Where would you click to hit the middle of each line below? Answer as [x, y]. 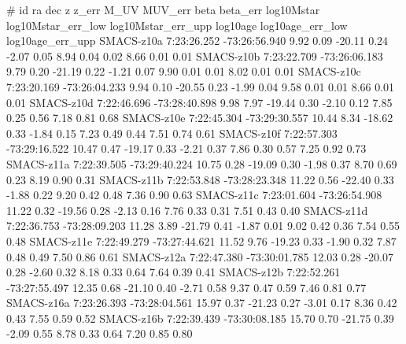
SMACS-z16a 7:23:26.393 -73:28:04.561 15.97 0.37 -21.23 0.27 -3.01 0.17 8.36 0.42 [202, 303]
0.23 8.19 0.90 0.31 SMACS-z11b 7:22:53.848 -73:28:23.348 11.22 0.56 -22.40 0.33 [200, 179]
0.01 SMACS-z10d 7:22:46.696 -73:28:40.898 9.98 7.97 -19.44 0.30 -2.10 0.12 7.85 [199, 102]
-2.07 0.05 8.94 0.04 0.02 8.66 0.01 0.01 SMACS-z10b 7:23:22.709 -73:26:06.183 [195, 55]
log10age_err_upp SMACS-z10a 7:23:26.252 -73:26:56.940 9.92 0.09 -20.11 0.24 [197, 41]
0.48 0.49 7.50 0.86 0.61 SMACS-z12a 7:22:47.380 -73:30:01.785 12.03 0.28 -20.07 [200, 256]
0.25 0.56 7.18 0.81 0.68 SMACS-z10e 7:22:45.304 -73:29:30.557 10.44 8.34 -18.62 [200, 118]
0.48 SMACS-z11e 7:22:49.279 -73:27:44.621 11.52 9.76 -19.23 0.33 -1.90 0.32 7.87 [201, 240]
